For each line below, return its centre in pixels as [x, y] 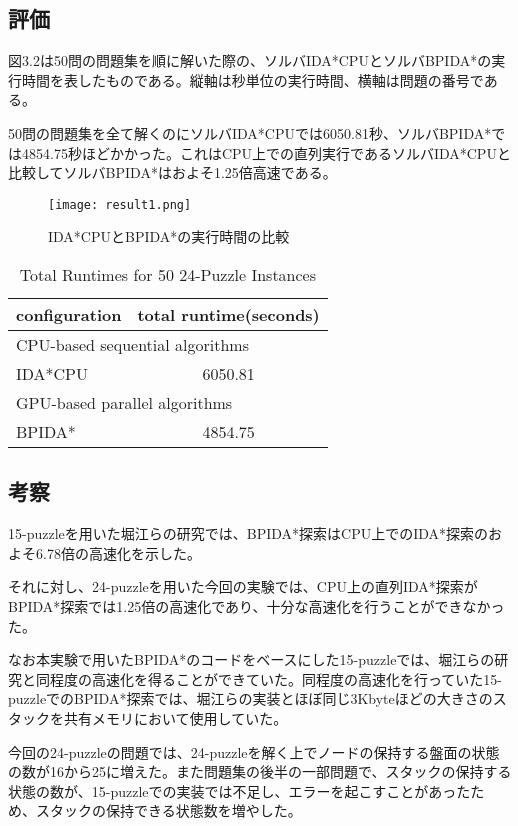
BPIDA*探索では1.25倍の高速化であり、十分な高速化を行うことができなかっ [256, 606]
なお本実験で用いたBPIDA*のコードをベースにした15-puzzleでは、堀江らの [251, 659]
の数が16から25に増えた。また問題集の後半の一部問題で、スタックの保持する [260, 771]
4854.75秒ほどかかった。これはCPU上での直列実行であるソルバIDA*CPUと [266, 152]
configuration [69, 315]
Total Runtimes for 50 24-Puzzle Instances [168, 275]
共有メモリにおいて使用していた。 [175, 717]
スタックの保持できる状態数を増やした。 [168, 810]
